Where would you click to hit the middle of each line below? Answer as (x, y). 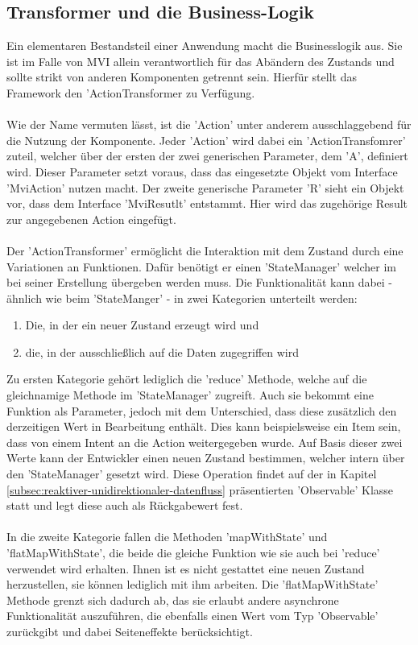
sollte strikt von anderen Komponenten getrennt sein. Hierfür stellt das (182, 77)
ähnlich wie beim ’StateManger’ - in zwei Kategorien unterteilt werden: (182, 298)
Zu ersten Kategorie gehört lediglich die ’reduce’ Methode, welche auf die (187, 379)
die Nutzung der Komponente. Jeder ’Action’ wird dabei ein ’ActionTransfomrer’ (206, 140)
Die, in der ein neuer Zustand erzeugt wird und (142, 325)
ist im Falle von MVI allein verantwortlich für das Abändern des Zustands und (201, 61)
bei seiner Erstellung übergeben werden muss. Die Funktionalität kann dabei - (200, 282)
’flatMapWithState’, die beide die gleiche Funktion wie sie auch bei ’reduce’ (193, 553)
